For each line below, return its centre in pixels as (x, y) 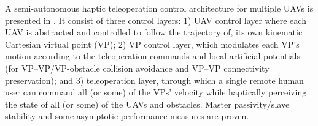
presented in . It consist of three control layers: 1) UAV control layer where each (156, 20)
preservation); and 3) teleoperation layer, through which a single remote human (154, 80)
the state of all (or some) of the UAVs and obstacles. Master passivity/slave (147, 104)
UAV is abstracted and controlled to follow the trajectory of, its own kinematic (154, 32)
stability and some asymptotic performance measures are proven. (127, 116)
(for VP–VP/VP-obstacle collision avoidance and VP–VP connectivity (137, 68)
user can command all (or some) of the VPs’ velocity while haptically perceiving (156, 92)
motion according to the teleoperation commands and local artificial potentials (153, 56)
